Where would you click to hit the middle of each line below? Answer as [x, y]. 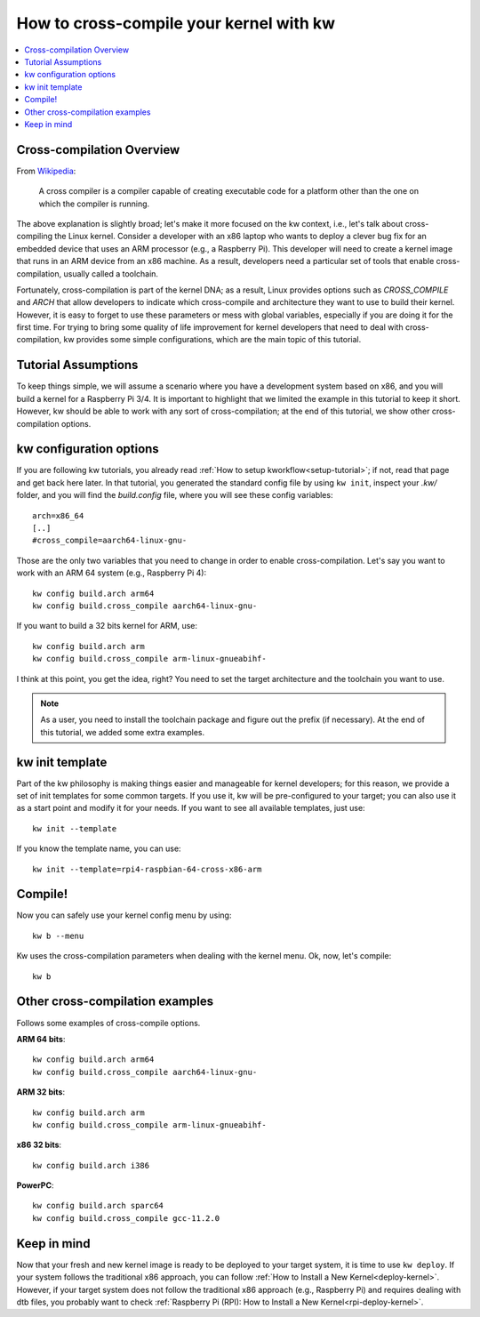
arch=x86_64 [58, 515]
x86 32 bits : [39, 1145]
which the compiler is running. [94, 204]
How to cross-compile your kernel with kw [176, 23]
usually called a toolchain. [111, 273]
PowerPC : [35, 1185]
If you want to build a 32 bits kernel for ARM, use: [107, 626]
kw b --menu [58, 936]
